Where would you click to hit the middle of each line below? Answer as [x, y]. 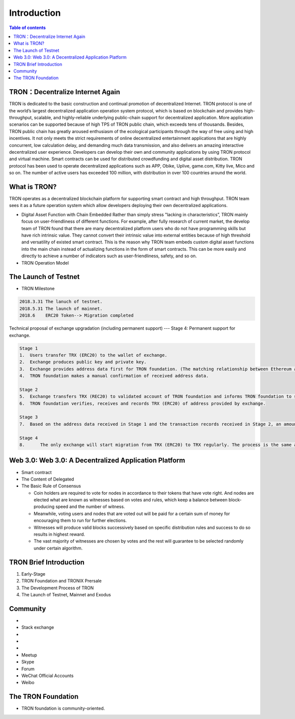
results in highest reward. [59, 534]
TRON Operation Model [45, 263]
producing [44, 507]
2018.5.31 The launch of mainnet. [61, 308]
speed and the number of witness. [90, 507]
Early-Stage [33, 574]
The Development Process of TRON [58, 588]
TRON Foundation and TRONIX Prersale [61, 581]
